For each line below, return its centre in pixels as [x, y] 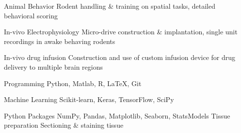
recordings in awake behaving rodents [60, 41]
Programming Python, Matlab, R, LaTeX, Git [73, 83]
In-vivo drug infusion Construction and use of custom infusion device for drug [120, 57]
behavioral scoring [31, 15]
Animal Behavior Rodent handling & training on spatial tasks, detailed [110, 6]
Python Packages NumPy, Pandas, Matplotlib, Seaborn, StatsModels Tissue [117, 115]
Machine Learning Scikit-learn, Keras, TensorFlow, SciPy [89, 99]
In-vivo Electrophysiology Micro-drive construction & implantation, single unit [121, 32]
